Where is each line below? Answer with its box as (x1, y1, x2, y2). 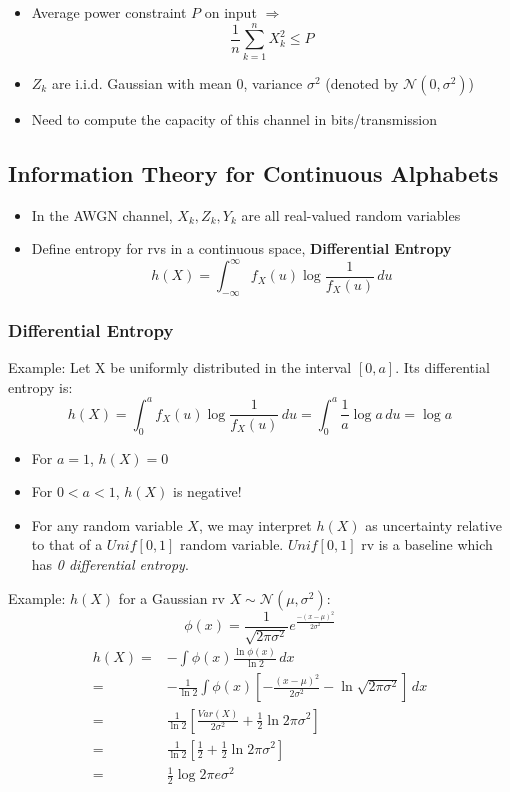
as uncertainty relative (365, 514, 502, 535)
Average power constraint (31, 2, 187, 22)
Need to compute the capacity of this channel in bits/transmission (31, 108, 438, 129)
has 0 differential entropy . (31, 554, 189, 575)
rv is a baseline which (361, 534, 493, 555)
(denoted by (325, 72, 399, 93)
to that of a (31, 534, 103, 555)
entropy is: (8, 376, 73, 397)
